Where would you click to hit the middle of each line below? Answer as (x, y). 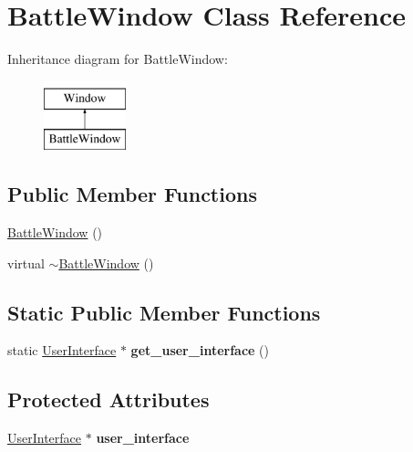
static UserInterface (62, 350)
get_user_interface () (200, 350)
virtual (26, 263)
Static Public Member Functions (164, 312)
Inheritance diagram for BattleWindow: (118, 59)
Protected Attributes (108, 399)
